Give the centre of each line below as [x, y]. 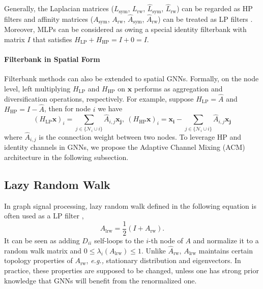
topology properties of [38, 260]
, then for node [67, 108]
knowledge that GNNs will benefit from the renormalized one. [100, 280]
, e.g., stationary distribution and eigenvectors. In [164, 260]
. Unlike [153, 250]
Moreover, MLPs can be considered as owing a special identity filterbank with [125, 29]
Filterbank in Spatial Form [52, 59]
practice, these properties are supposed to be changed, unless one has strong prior [131, 270]
